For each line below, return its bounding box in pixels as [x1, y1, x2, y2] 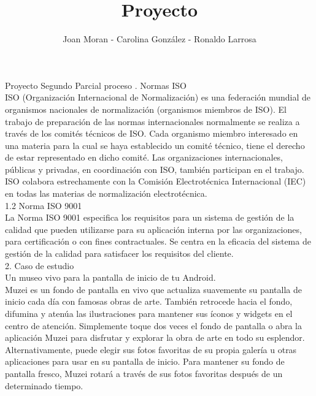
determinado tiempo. [5, 379, 83, 392]
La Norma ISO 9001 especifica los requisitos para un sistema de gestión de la [5, 211, 295, 224]
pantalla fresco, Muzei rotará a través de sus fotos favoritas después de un [5, 367, 283, 379]
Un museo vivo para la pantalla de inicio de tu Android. [5, 271, 216, 284]
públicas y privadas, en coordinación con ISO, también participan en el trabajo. [5, 162, 304, 175]
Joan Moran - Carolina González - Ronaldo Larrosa [63, 32, 256, 45]
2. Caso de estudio [5, 259, 74, 272]
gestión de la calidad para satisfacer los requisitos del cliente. [5, 247, 234, 260]
